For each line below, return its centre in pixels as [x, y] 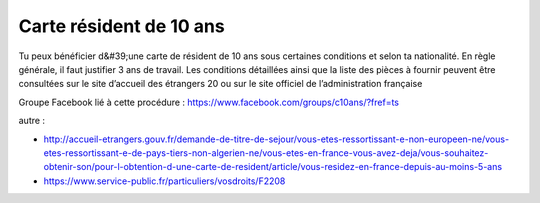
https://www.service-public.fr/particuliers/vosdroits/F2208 [164, 181]
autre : [31, 121]
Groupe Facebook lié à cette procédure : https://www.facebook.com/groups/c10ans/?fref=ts [209, 102]
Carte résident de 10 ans [121, 26]
